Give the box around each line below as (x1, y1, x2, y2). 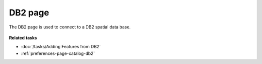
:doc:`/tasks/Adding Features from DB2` (21, 44, 101, 50)
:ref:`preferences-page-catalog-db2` (21, 51, 95, 56)
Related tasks (9, 35, 37, 40)
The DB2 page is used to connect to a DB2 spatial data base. (9, 24, 131, 30)
